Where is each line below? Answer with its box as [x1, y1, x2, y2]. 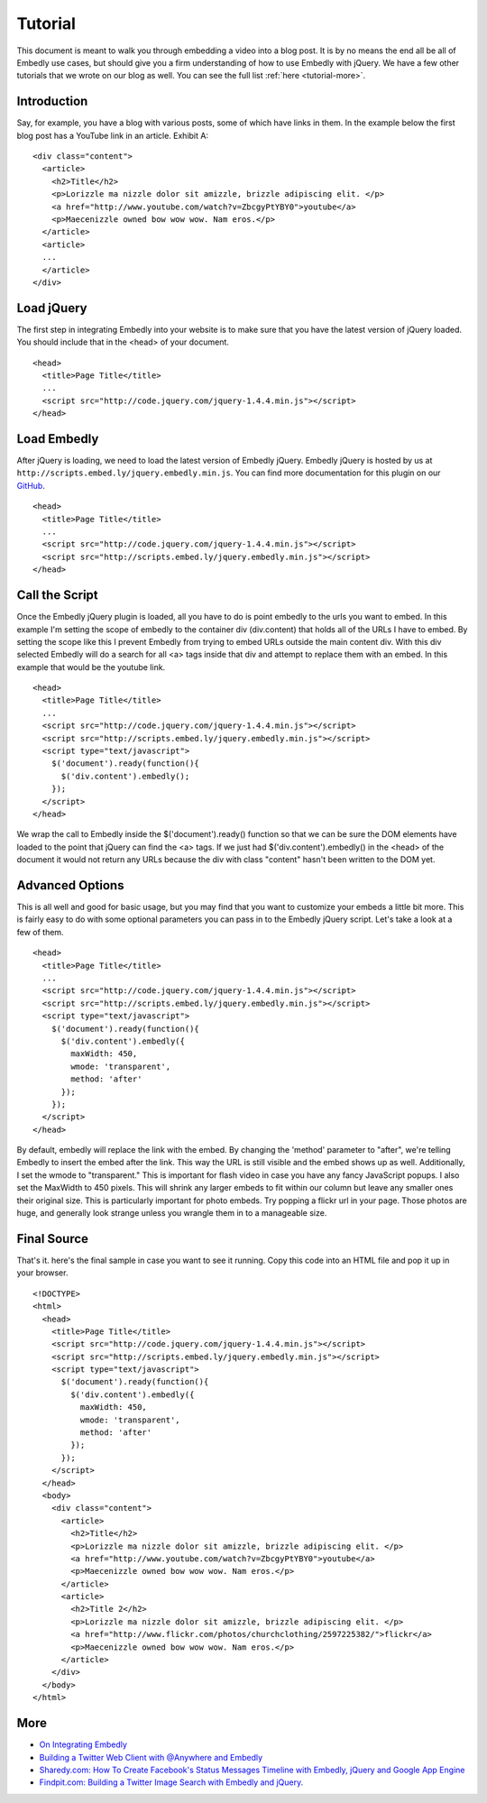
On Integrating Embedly [39, 1739, 128, 1750]
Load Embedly [16, 431, 99, 446]
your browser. [16, 1267, 69, 1278]
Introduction [16, 94, 88, 109]
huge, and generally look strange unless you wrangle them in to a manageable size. [16, 1208, 327, 1219]
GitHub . [16, 480, 45, 491]
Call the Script [16, 587, 98, 603]
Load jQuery [16, 300, 87, 316]
